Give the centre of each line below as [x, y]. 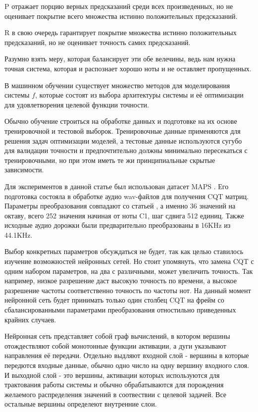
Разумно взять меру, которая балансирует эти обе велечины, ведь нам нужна [120, 59]
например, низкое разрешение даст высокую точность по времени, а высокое [121, 281]
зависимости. [24, 170]
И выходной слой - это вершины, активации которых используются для [112, 375]
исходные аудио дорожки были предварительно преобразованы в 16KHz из [118, 225]
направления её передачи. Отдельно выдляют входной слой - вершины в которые [127, 355]
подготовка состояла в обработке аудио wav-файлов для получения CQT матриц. [127, 196]
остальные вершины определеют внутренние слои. [81, 404]
